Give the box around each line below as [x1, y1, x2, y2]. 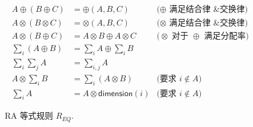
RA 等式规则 [5, 109, 53, 122]
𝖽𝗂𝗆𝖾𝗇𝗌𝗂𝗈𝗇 [98, 89, 133, 98]
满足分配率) [204, 32, 249, 41]
